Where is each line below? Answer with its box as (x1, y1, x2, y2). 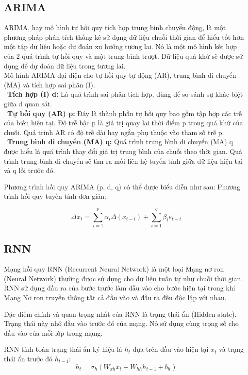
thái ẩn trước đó (4, 353, 53, 363)
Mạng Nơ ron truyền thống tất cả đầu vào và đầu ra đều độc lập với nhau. (4, 292, 227, 302)
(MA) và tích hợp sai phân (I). (4, 79, 95, 89)
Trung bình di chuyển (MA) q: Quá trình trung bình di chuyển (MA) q (7, 136, 233, 147)
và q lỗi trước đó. (4, 165, 55, 175)
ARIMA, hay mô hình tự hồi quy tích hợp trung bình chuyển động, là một (4, 22, 226, 33)
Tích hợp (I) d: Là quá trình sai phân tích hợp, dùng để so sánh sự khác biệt (7, 89, 243, 99)
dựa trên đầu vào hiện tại (132, 344, 209, 354)
